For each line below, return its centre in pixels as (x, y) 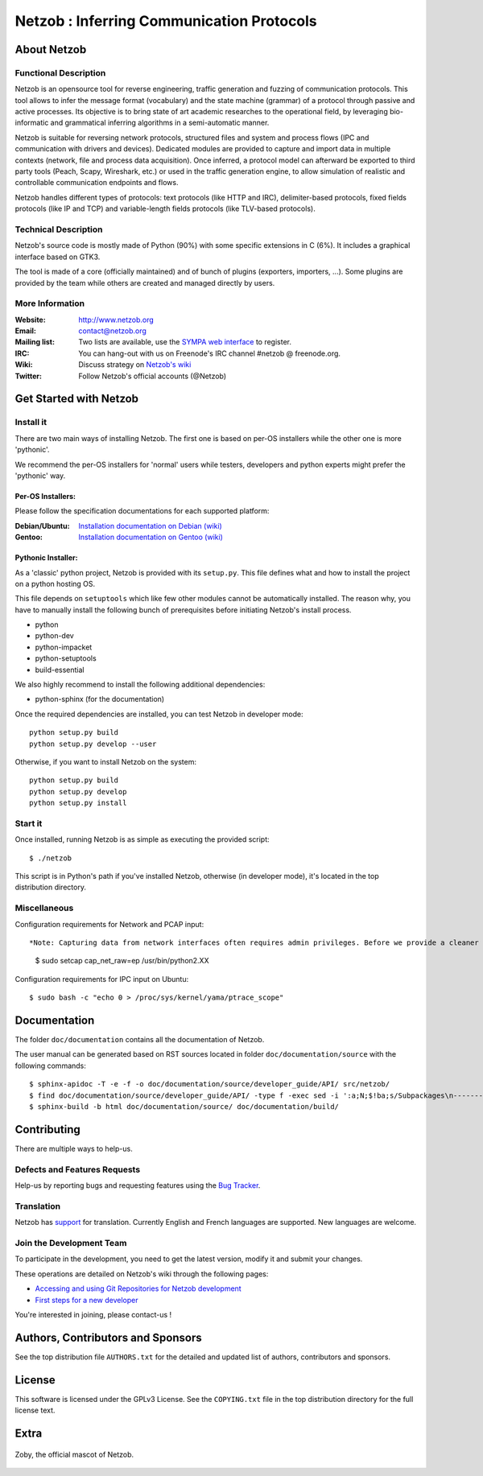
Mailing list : (35, 342)
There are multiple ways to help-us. (74, 1148)
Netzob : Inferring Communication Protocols (166, 21)
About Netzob (51, 49)
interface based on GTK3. (58, 257)
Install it (31, 423)
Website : (30, 320)
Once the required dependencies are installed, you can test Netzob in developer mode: (159, 714)
